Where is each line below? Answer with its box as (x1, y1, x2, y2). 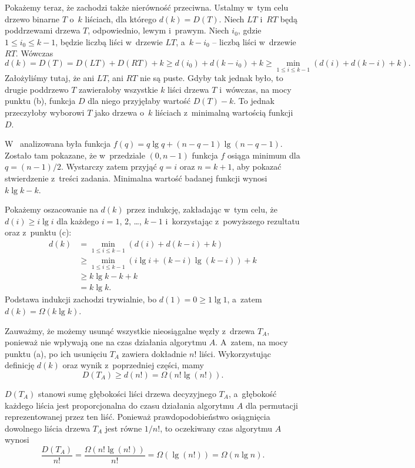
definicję (5, 359, 35, 371)
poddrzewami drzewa (5, 24, 81, 36)
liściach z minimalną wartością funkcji (155, 106, 293, 118)
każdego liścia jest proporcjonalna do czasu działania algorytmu (5, 399, 235, 411)
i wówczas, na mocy (219, 83, 292, 95)
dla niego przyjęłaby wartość (88, 95, 190, 107)
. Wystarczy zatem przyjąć (61, 160, 157, 173)
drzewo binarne (5, 12, 60, 25)
